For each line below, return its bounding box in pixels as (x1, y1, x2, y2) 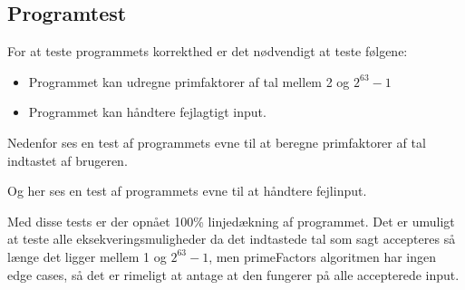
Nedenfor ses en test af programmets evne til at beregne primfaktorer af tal (7, 132, 426, 151)
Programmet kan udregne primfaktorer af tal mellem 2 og (28, 72, 350, 91)
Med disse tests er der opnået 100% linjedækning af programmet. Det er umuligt (7, 211, 455, 230)
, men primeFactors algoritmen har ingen (208, 246, 437, 266)
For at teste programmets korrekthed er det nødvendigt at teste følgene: (7, 42, 408, 61)
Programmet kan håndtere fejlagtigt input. (28, 102, 266, 121)
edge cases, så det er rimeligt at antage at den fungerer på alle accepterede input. (7, 265, 460, 284)
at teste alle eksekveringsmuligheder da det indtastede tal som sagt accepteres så (7, 229, 456, 248)
